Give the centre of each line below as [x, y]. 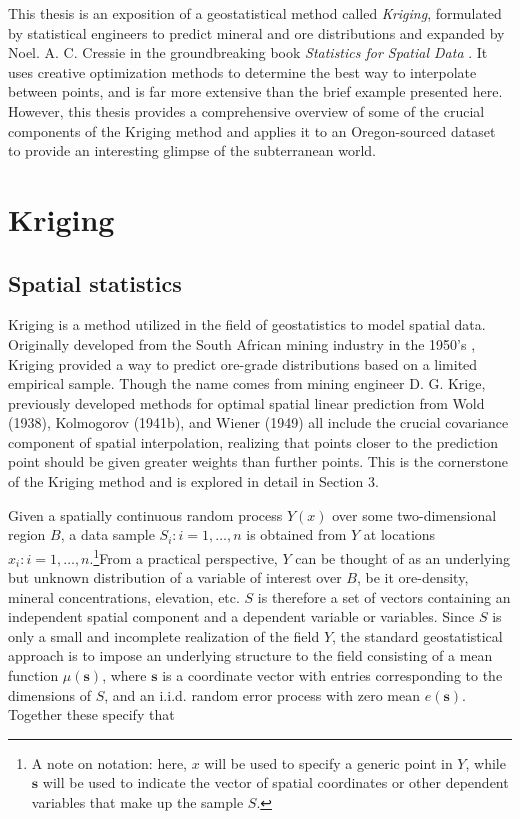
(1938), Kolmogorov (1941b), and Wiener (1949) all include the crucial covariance [258, 422]
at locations [399, 534]
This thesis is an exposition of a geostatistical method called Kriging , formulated [255, 13]
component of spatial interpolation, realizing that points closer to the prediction [253, 441]
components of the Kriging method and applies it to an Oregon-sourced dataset [252, 130]
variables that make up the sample [137, 802]
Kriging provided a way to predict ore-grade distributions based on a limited [243, 363]
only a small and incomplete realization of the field [164, 635]
